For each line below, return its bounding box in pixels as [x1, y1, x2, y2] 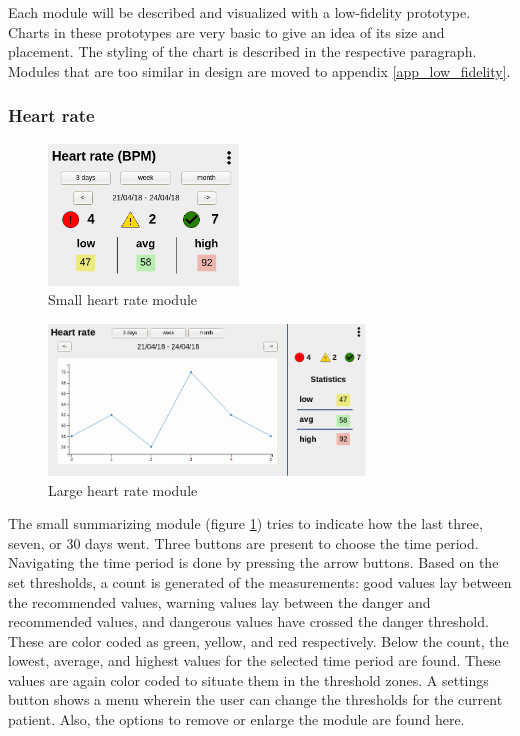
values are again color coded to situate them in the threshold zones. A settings [8, 669, 489, 690]
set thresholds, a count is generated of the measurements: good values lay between [8, 571, 512, 592]
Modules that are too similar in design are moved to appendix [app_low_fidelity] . [8, 60, 511, 81]
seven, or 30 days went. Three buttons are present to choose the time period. [8, 532, 479, 553]
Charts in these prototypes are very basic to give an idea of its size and [8, 21, 445, 42]
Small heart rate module [48, 289, 198, 310]
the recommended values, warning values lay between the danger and [8, 591, 431, 612]
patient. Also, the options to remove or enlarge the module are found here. [8, 709, 465, 730]
